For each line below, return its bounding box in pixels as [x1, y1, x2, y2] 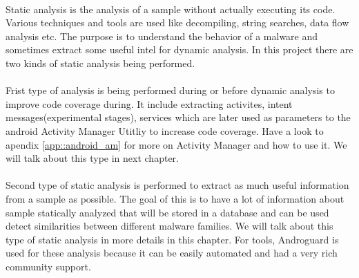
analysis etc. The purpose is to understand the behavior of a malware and [6, 28, 318, 43]
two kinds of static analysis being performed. [6, 55, 195, 70]
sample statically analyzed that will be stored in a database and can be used [6, 205, 329, 219]
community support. [6, 259, 91, 273]
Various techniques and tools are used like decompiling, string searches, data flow [6, 15, 349, 30]
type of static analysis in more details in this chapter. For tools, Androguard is [6, 232, 339, 246]
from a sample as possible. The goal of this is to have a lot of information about [6, 191, 345, 205]
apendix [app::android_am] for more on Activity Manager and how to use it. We [6, 137, 347, 151]
